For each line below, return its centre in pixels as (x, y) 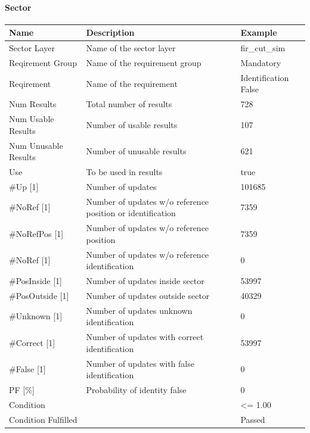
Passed (253, 419)
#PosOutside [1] (39, 295)
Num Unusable (36, 145)
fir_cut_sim (263, 48)
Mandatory (261, 62)
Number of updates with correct (145, 337)
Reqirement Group (43, 62)
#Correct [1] (32, 342)
